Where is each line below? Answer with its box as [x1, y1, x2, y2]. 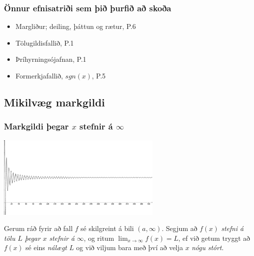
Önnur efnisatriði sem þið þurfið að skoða [4, 1, 171, 14]
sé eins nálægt [26, 242, 67, 253]
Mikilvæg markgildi [4, 94, 105, 109]
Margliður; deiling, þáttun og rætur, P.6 [15, 21, 136, 31]
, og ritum [84, 232, 114, 243]
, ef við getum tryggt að [178, 232, 250, 243]
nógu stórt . [191, 242, 224, 253]
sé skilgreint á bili [81, 223, 134, 233]
